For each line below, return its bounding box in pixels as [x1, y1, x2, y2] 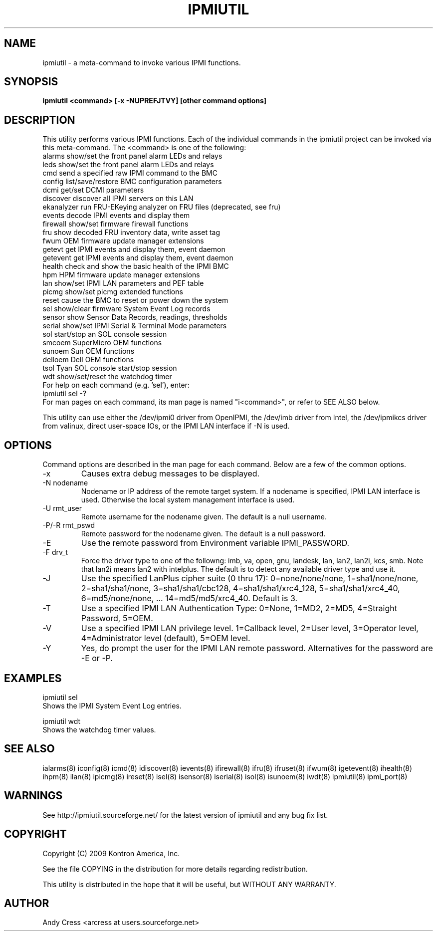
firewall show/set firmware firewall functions [42, 220, 189, 229]
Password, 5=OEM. [81, 613, 153, 624]
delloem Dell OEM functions [42, 355, 134, 364]
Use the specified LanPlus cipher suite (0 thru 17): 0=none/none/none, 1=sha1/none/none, [81, 573, 419, 584]
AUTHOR [4, 897, 49, 910]
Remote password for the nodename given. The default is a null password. [81, 529, 326, 538]
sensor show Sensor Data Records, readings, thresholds [42, 313, 227, 322]
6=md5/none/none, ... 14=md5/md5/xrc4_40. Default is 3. [81, 593, 298, 604]
